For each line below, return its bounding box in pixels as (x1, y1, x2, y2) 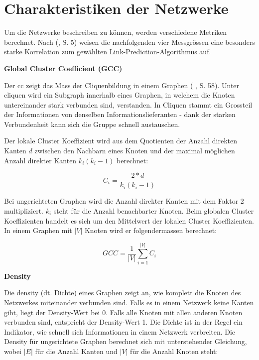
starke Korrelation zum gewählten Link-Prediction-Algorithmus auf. (4, 46, 211, 57)
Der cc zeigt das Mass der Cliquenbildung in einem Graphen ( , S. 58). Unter (4, 80, 240, 90)
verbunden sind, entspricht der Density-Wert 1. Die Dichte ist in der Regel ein (4, 317, 243, 327)
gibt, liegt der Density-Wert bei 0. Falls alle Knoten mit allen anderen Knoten (4, 307, 243, 317)
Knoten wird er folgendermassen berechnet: (84, 225, 217, 236)
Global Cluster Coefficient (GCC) (4, 63, 123, 73)
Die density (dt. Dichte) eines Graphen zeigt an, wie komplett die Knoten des (4, 287, 241, 298)
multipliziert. (4, 205, 44, 216)
